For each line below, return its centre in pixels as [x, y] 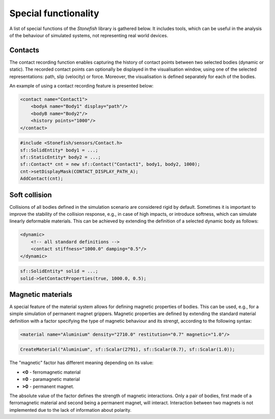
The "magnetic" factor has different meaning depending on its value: [81, 363]
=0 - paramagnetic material [51, 379]
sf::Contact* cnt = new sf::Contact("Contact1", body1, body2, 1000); [110, 164]
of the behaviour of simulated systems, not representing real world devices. [89, 35]
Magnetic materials [41, 295]
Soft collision [31, 195]
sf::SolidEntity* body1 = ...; [59, 150]
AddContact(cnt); [42, 179]
